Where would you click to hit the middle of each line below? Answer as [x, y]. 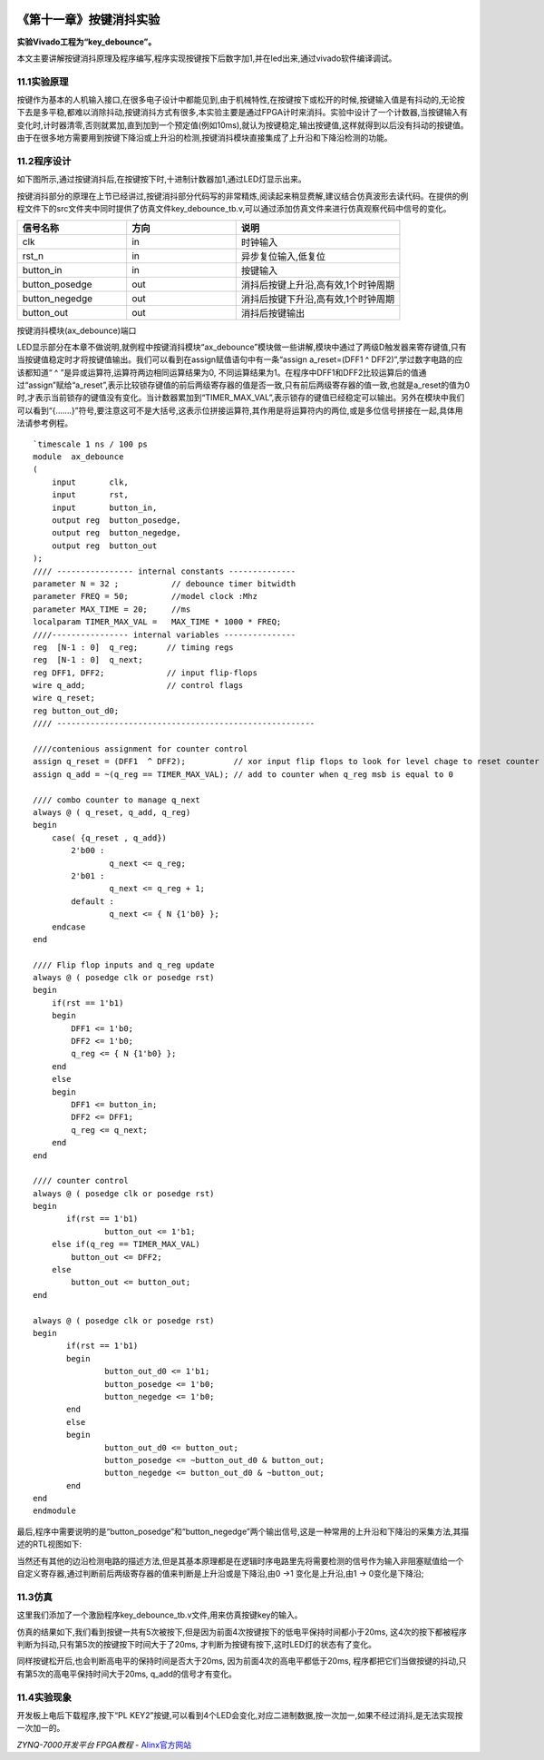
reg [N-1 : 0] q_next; [88, 660]
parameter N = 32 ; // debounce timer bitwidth [165, 584]
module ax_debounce [78, 457]
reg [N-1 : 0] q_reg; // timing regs [134, 647]
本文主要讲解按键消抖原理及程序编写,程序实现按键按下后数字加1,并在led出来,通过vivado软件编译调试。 [207, 58]
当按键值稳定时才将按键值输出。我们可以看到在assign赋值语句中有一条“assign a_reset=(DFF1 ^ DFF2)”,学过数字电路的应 [240, 359]
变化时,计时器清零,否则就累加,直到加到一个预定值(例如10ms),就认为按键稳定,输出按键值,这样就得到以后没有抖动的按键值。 [243, 125]
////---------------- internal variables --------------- [165, 634]
